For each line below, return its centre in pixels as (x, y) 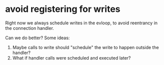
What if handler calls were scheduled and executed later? (71, 58)
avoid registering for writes (63, 9)
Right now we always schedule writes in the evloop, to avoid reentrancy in (81, 23)
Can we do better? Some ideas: (37, 38)
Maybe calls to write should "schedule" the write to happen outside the (85, 47)
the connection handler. (29, 28)
